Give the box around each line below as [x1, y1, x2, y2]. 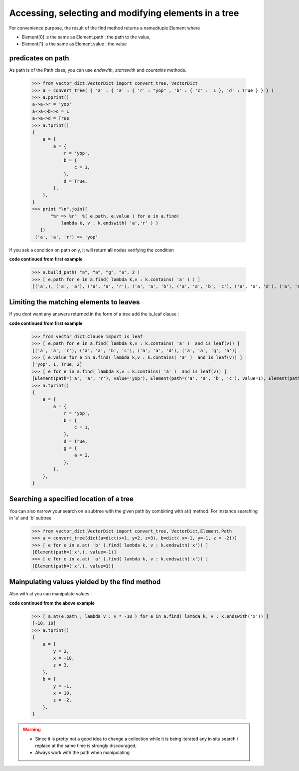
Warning [22, 727, 41, 733]
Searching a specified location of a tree [9, 495, 134, 504]
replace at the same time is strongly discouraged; [35, 743, 137, 749]
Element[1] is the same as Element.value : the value [21, 41, 127, 47]
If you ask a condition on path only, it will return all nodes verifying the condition [9, 247, 174, 253]
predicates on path [9, 54, 69, 62]
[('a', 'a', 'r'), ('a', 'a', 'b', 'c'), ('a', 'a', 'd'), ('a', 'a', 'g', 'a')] [32, 347, 238, 353]
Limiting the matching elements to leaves [9, 298, 140, 306]
